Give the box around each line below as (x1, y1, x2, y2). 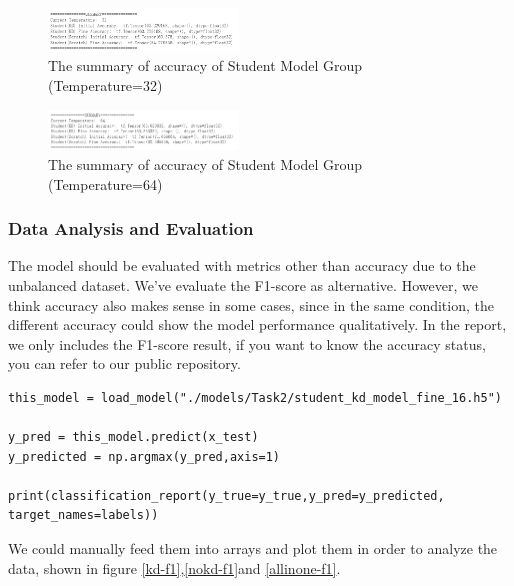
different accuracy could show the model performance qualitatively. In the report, (8, 314, 507, 335)
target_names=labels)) (8, 508, 159, 523)
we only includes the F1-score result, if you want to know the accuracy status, (8, 333, 486, 354)
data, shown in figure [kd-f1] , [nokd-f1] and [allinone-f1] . (8, 557, 341, 578)
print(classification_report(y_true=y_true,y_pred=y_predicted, (8, 488, 445, 503)
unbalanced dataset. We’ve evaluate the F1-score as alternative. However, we (8, 274, 478, 295)
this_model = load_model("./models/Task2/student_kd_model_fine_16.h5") (8, 390, 502, 405)
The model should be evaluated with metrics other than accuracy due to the (8, 255, 476, 276)
